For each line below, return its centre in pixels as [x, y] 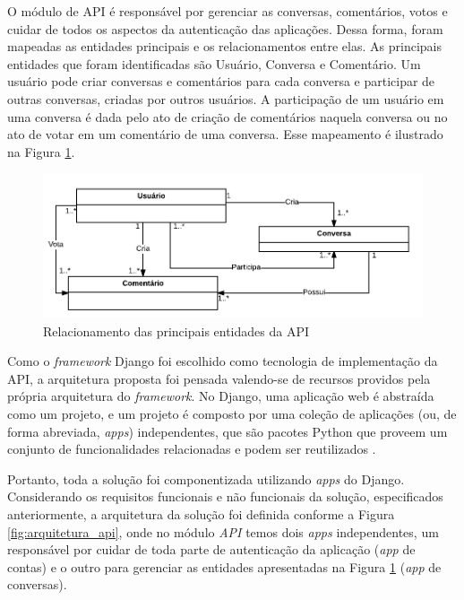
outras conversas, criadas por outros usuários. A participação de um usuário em [226, 98]
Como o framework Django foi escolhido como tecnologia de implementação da [223, 361]
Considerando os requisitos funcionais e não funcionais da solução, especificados [225, 496]
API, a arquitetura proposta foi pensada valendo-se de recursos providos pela [219, 378]
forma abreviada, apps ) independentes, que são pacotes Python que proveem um [228, 431]
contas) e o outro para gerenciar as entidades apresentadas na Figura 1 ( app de [224, 566]
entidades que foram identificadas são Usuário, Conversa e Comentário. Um [214, 63]
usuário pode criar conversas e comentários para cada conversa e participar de [221, 81]
